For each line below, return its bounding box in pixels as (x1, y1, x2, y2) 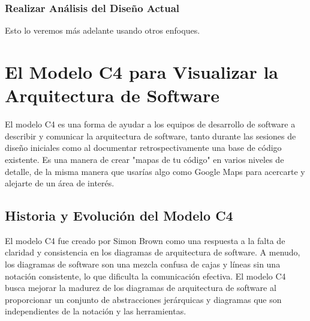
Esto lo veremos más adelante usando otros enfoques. (5, 24, 200, 37)
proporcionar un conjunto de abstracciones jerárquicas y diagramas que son (5, 293, 282, 305)
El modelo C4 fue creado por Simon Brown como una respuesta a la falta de (5, 234, 285, 246)
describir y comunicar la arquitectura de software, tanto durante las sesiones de (5, 129, 296, 142)
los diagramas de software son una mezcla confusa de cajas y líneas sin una (5, 258, 281, 271)
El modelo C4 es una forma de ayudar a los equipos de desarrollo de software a (5, 118, 296, 130)
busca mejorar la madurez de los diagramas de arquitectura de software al (5, 281, 276, 294)
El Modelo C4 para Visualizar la (5, 60, 279, 84)
